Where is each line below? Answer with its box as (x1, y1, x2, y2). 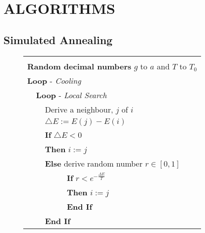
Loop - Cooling (27, 74, 81, 86)
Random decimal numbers (27, 60, 132, 72)
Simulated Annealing (3, 32, 113, 47)
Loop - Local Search (36, 89, 107, 101)
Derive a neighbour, (45, 103, 113, 115)
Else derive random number (45, 157, 143, 169)
